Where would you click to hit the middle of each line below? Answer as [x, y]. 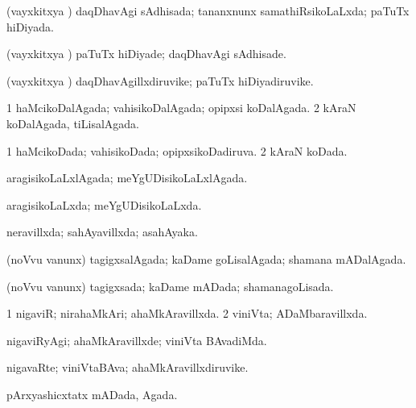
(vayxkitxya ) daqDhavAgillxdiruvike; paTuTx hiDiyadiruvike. [160, 80]
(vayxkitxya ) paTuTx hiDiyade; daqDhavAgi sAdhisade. [146, 54]
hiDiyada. [30, 26]
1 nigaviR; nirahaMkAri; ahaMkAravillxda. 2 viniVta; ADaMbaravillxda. [187, 313]
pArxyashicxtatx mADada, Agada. [92, 394]
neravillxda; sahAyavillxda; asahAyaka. [102, 232]
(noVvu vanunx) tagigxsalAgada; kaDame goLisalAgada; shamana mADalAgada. [206, 258]
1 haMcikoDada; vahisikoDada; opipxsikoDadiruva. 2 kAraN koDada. [177, 150]
